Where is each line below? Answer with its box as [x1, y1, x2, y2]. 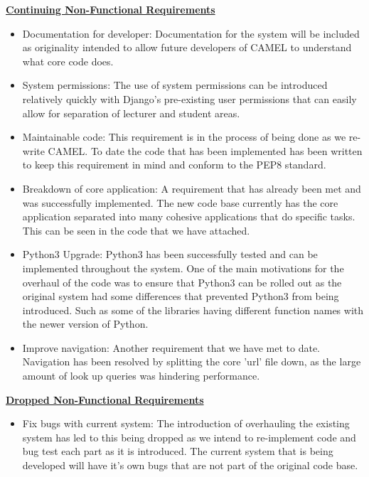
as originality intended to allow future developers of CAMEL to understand [22, 40, 352, 55]
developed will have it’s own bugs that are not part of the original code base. [22, 458, 358, 473]
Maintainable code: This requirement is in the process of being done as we [22, 129, 346, 144]
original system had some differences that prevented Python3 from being [22, 289, 339, 304]
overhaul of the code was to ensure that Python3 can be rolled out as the [22, 274, 342, 289]
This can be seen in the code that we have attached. [22, 223, 250, 237]
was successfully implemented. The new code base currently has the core [22, 195, 338, 210]
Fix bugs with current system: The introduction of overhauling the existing [22, 416, 350, 431]
